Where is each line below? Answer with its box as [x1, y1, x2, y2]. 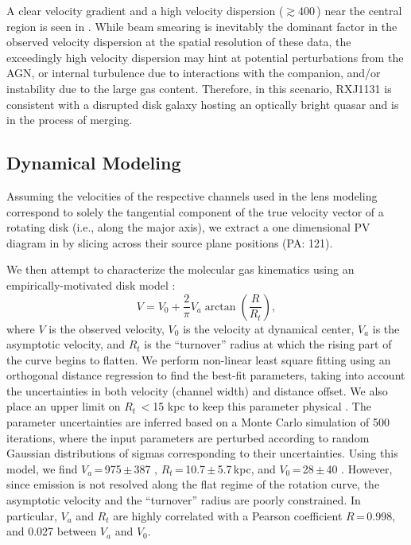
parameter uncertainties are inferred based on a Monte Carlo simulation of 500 [6, 414, 390, 430]
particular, [6, 507, 57, 524]
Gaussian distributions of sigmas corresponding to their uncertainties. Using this [6, 445, 398, 461]
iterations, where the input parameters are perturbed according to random [6, 429, 370, 446]
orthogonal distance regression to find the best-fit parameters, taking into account [6, 367, 405, 383]
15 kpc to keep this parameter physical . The [153, 398, 371, 415]
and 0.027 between [6, 523, 97, 539]
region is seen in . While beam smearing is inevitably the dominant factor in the [6, 18, 397, 34]
